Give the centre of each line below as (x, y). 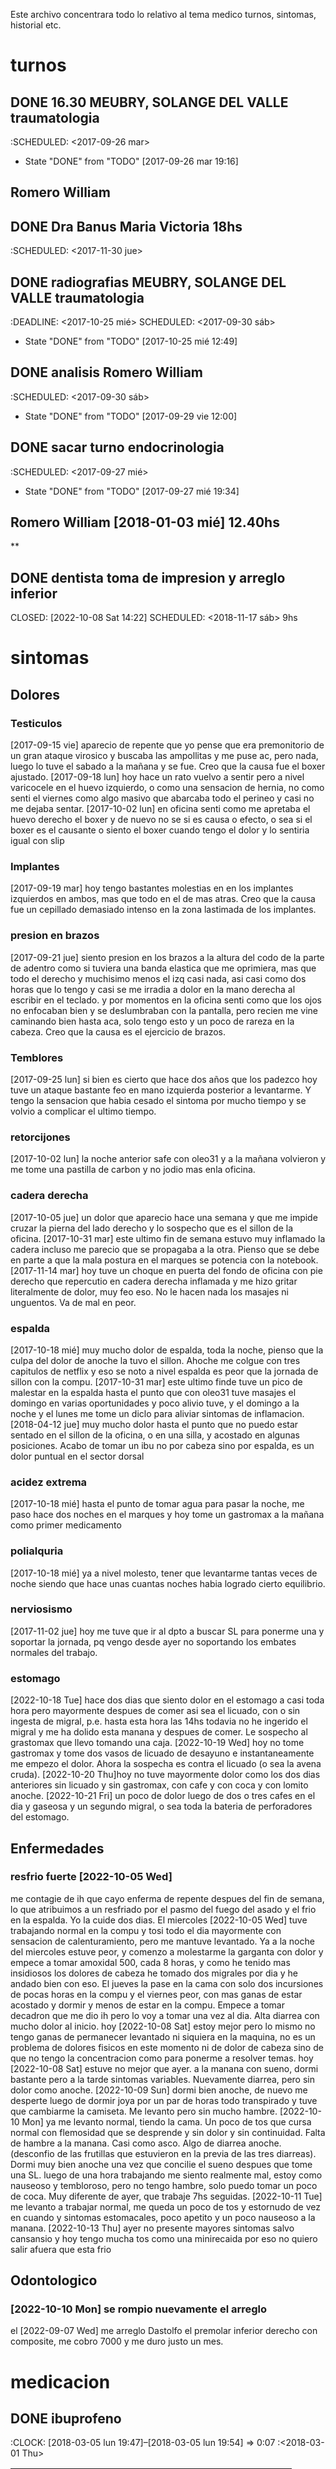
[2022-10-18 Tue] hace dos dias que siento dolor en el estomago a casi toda (167, 1700)
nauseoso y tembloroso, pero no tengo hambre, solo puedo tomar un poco (164, 2185)
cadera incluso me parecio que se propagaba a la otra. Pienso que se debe (165, 1249)
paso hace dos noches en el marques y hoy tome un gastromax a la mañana (167, 1515)
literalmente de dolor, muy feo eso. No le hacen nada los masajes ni (149, 1291)
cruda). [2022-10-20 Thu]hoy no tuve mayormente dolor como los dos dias (165, 1775)
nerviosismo (41, 1609)
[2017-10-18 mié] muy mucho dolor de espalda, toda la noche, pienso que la (167, 1350)
